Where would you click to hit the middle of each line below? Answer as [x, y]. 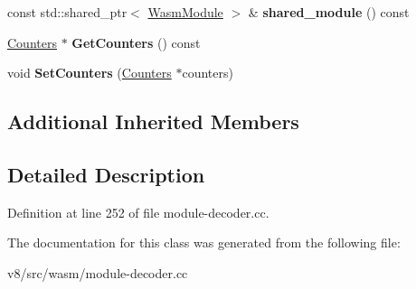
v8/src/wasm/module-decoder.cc [98, 272]
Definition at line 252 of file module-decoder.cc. [138, 212]
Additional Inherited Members [153, 121]
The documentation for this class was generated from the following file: [204, 242]
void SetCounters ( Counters [90, 73]
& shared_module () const [329, 12]
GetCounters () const [136, 42]
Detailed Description [106, 174]
